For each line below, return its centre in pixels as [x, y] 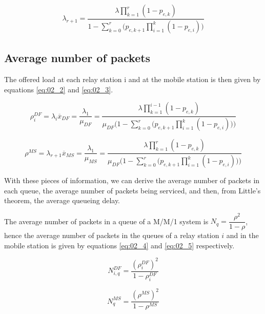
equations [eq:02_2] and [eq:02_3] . [59, 89]
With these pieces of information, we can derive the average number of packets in [132, 180]
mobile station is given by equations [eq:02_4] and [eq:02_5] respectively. [119, 245]
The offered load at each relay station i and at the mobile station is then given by [132, 79]
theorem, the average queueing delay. [62, 200]
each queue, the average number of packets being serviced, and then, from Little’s [132, 190]
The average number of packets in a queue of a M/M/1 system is [106, 221]
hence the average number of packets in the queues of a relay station [112, 235]
